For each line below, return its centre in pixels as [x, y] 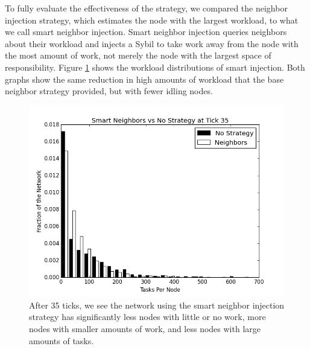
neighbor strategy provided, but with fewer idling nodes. [109, 91]
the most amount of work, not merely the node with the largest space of [138, 55]
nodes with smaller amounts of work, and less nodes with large [145, 328]
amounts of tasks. [62, 340]
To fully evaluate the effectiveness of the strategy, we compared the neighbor [146, 8]
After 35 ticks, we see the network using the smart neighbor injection [157, 305]
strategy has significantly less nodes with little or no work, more [147, 317]
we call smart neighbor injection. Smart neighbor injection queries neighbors [146, 32]
